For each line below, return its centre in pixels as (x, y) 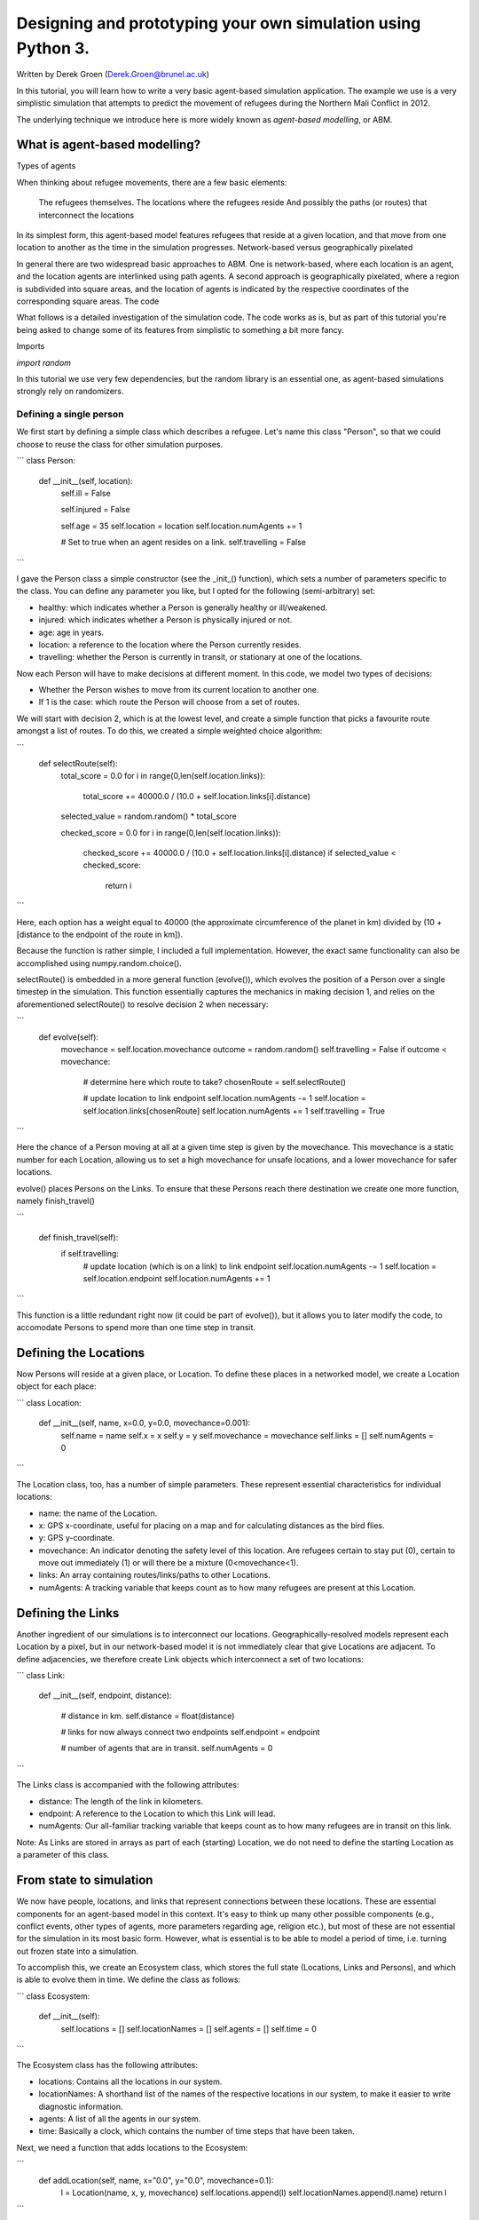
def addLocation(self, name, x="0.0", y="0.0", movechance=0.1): (156, 2180)
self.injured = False (95, 510)
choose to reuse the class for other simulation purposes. (120, 444)
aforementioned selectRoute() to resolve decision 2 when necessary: (142, 1004)
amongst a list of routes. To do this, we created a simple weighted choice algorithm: (169, 731)
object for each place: (56, 1386)
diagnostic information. (81, 2106)
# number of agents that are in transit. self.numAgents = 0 (167, 1748)
